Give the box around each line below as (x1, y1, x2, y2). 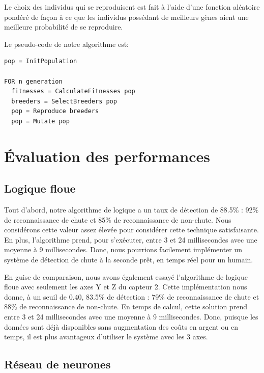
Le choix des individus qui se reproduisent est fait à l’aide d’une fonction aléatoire (4, 2, 260, 12)
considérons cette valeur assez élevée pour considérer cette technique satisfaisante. (4, 224, 259, 235)
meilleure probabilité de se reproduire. (4, 21, 123, 32)
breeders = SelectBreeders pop (11, 97, 117, 105)
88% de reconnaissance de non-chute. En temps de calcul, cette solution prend (4, 301, 248, 312)
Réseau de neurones (4, 356, 111, 372)
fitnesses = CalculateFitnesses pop (11, 88, 135, 95)
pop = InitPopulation (4, 58, 77, 65)
